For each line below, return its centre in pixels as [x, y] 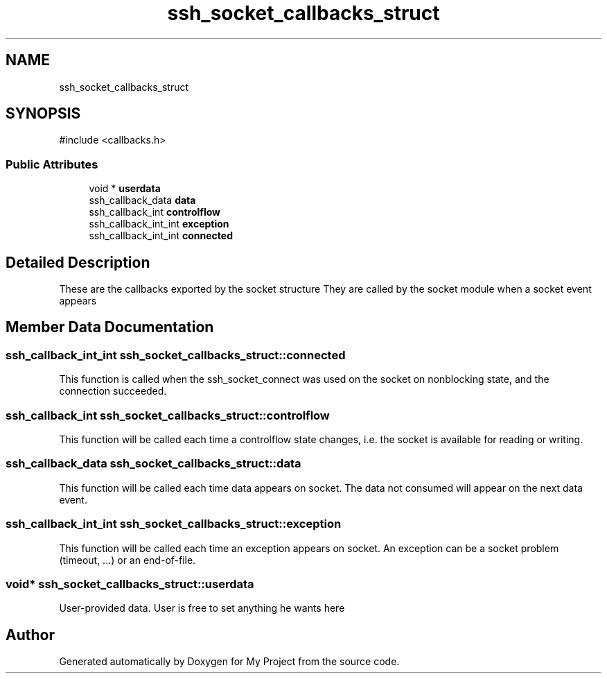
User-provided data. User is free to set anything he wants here [202, 608]
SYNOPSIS [43, 114]
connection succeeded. [113, 391]
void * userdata [125, 189]
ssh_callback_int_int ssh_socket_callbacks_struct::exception [174, 524]
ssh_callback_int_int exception [159, 224]
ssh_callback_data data [142, 200]
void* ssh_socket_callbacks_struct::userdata [130, 584]
